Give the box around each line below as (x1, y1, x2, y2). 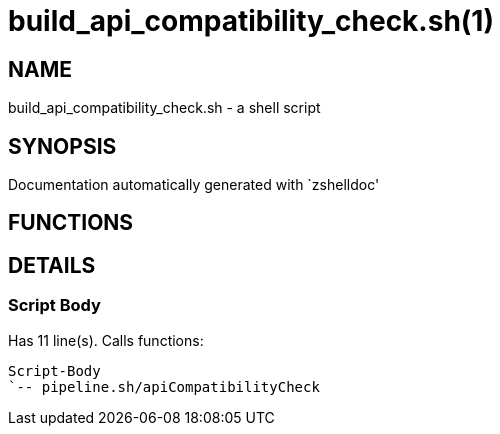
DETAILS (8, 252, 96, 278)
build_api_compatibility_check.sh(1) (8, 4, 494, 38)
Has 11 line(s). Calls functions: (8, 331, 204, 349)
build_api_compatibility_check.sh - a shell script (8, 99, 321, 117)
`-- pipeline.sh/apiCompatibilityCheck (8, 378, 320, 395)
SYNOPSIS (8, 133, 117, 159)
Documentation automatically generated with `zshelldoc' (8, 176, 380, 194)
